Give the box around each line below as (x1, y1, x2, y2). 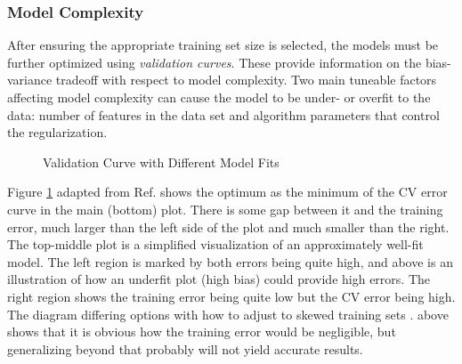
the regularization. (7, 123, 108, 142)
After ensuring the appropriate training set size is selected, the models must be (7, 36, 439, 54)
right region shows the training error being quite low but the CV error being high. (7, 287, 456, 305)
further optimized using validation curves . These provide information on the (7, 53, 422, 71)
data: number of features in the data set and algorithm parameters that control (7, 105, 440, 124)
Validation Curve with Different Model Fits (43, 152, 280, 171)
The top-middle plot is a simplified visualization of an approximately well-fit (7, 235, 424, 254)
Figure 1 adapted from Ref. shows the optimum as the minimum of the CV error (7, 182, 448, 201)
